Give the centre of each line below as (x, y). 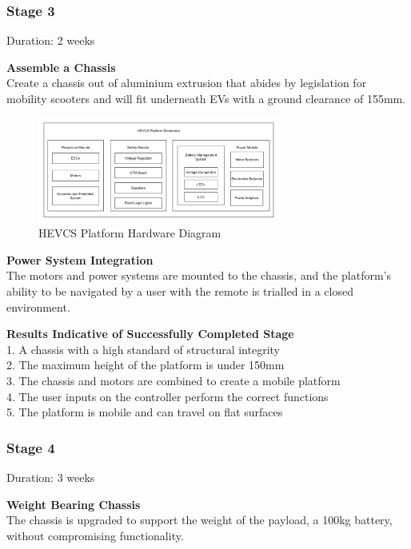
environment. (38, 306)
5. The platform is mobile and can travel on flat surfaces (145, 412)
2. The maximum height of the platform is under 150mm (146, 365)
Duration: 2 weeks (51, 40)
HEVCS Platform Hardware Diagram (130, 233)
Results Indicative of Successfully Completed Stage (150, 334)
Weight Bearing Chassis (74, 504)
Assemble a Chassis (61, 67)
